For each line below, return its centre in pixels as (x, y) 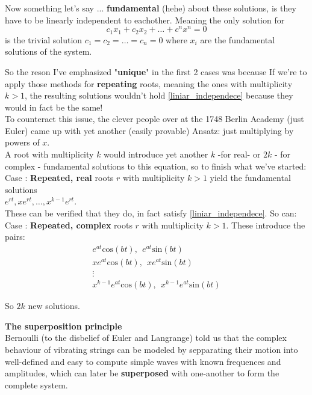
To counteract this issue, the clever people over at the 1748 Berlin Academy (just (154, 119)
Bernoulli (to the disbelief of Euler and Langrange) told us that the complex (146, 338)
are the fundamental (238, 39)
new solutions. (54, 306)
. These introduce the (266, 225)
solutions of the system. (48, 51)
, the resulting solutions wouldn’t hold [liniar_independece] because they (159, 95)
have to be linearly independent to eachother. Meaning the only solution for (145, 20)
